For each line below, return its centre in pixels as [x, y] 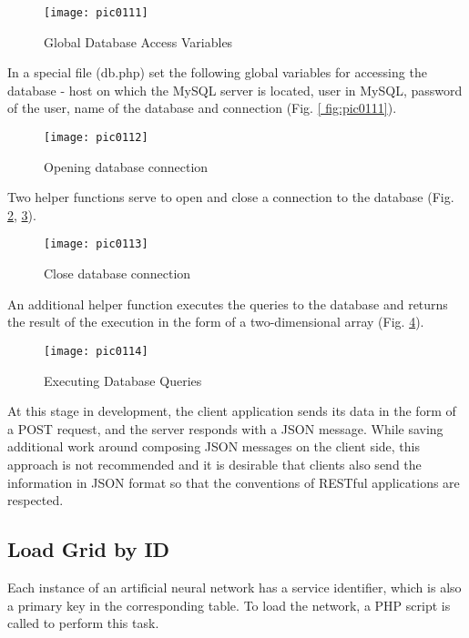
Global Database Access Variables [138, 41]
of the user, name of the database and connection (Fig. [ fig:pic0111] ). [202, 108]
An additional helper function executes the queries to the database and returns [228, 304]
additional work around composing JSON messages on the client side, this [214, 446]
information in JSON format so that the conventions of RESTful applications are [234, 482]
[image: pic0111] [96, 13]
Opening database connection [126, 166]
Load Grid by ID [89, 549]
